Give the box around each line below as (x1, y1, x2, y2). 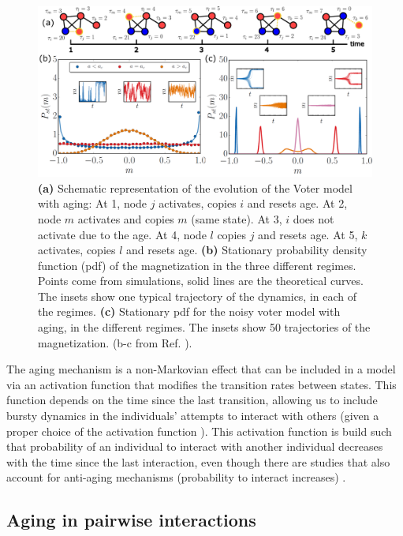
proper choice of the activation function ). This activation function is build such (6, 422, 392, 439)
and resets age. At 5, (258, 226, 358, 242)
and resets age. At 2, (247, 195, 348, 212)
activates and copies (77, 210, 174, 227)
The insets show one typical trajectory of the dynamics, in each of (38, 287, 357, 304)
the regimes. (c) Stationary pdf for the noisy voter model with (38, 303, 341, 320)
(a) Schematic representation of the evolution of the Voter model (38, 179, 353, 196)
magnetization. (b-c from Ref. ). (38, 334, 192, 350)
